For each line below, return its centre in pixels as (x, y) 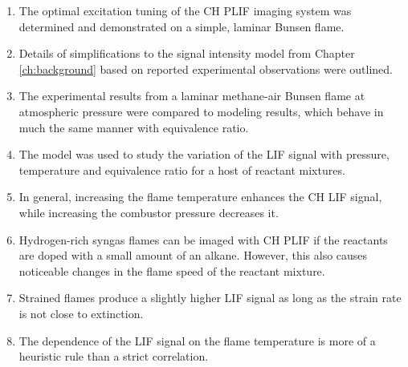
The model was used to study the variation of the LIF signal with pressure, (204, 154)
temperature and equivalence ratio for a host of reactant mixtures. (182, 169)
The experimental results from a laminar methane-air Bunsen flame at (192, 96)
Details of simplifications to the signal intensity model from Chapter (187, 53)
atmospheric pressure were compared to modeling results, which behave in (201, 111)
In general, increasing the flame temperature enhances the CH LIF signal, (200, 197)
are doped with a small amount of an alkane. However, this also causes (193, 255)
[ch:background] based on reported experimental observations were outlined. (206, 69)
